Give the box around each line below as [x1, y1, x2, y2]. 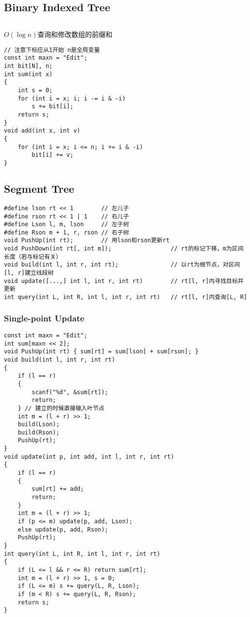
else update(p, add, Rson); [17, 526, 108, 533]
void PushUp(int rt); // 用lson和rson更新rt [4, 237, 170, 244]
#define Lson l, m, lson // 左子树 [4, 221, 129, 228]
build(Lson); [17, 421, 60, 428]
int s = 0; [17, 87, 53, 94]
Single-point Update [4, 312, 84, 324]
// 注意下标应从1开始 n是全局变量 [4, 46, 100, 53]
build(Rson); [17, 429, 60, 436]
